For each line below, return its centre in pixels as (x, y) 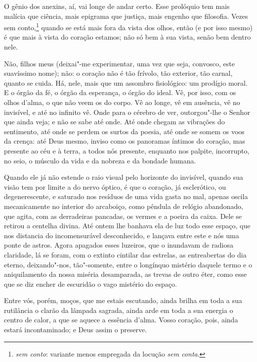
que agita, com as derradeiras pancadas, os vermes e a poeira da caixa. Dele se (123, 216)
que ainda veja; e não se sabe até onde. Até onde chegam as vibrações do (114, 122)
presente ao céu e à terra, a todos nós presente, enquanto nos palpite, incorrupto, (127, 150)
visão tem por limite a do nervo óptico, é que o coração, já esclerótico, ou (115, 186)
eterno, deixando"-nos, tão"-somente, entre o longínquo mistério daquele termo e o (128, 264)
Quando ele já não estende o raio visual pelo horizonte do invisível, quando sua (124, 177)
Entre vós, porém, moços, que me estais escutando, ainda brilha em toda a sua (123, 300)
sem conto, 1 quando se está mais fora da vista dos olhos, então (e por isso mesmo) (128, 26)
